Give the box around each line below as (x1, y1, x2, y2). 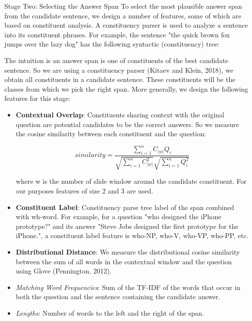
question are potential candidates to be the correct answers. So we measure (16, 119, 239, 129)
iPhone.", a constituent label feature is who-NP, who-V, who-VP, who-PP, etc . (16, 230, 249, 241)
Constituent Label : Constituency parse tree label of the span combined (16, 202, 235, 212)
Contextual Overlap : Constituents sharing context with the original (16, 109, 224, 119)
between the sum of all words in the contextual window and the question (16, 256, 232, 266)
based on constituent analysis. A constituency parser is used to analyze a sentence (4, 20, 248, 30)
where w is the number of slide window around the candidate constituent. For (16, 176, 247, 186)
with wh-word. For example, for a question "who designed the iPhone (16, 211, 221, 222)
